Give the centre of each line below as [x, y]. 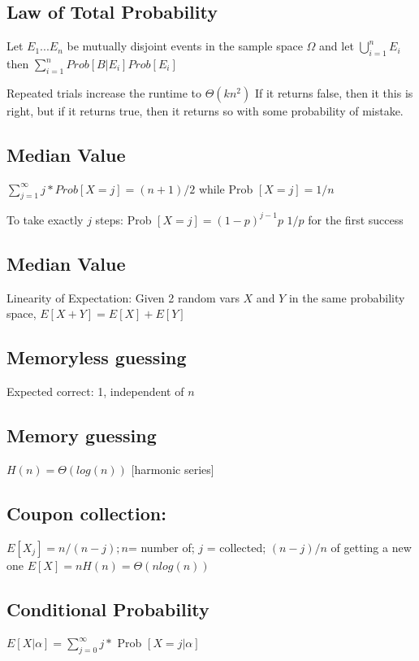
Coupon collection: [86, 513]
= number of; [161, 547]
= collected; [236, 547]
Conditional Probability [108, 609]
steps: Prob [123, 219]
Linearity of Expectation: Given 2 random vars [123, 297]
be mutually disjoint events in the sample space [185, 46]
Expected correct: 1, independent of [95, 391]
